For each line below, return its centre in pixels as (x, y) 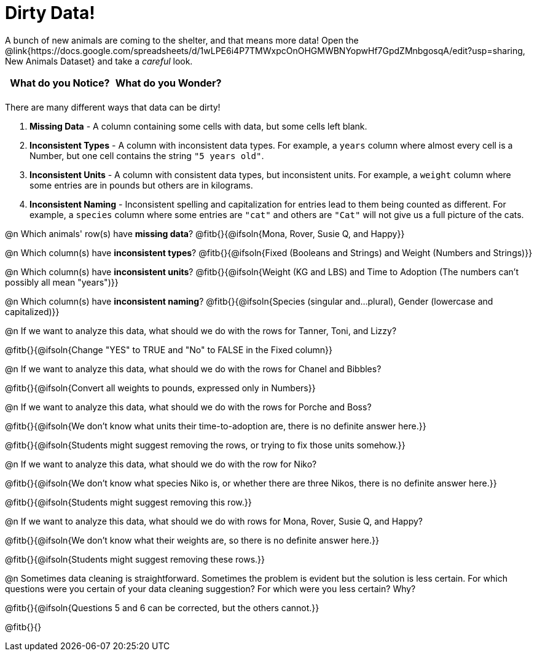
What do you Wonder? (168, 83)
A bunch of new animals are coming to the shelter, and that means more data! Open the (182, 40)
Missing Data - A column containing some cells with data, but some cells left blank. (198, 126)
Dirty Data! (50, 13)
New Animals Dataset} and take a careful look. (99, 61)
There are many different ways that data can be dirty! (113, 107)
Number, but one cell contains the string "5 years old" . (147, 155)
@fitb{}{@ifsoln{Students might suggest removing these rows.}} (135, 559)
